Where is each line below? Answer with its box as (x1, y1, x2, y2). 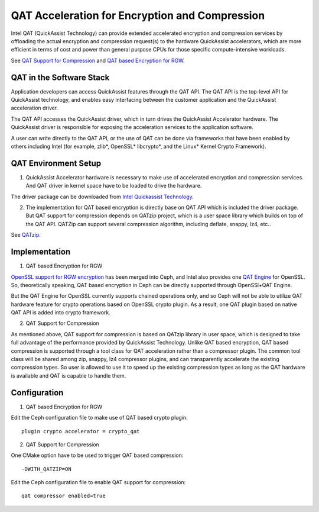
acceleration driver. (11, 104, 58, 112)
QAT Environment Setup (11, 158, 102, 168)
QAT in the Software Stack (11, 72, 110, 82)
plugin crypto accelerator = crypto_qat (21, 428, 140, 434)
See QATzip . (11, 231, 41, 239)
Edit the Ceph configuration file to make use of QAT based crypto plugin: (11, 414, 188, 421)
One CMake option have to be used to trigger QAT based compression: (11, 452, 184, 459)
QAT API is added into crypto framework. (11, 309, 110, 316)
